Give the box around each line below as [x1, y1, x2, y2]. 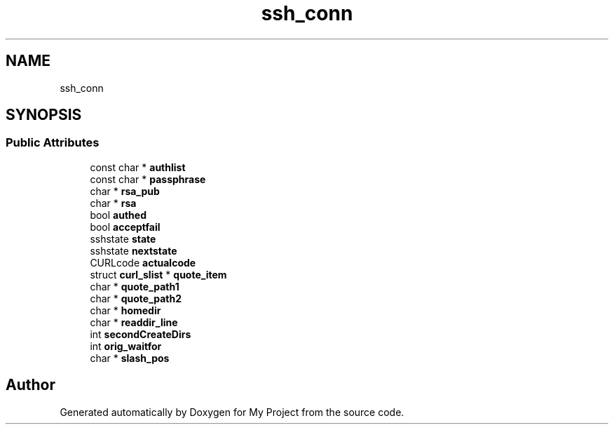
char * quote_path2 [90, 292, 182, 304]
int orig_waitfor [90, 340, 162, 352]
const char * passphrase [90, 173, 206, 185]
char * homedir [90, 304, 161, 316]
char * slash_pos [90, 351, 170, 364]
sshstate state [90, 232, 156, 245]
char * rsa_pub [90, 184, 160, 197]
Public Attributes [6, 135, 100, 150]
